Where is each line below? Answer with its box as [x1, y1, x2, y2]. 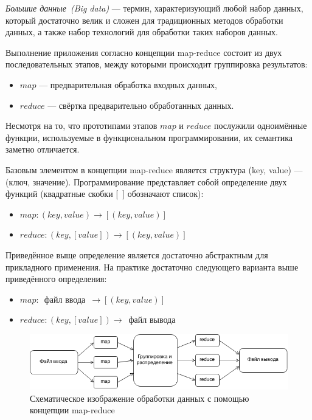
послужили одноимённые [213, 119, 307, 132]
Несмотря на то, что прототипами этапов [5, 119, 158, 132]
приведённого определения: [5, 272, 107, 285]
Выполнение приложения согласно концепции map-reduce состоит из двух [5, 46, 282, 58]
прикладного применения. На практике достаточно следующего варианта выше [5, 260, 299, 273]
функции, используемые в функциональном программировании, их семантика [5, 131, 293, 143]
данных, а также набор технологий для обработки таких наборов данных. [5, 26, 278, 38]
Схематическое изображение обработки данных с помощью [30, 391, 249, 404]
